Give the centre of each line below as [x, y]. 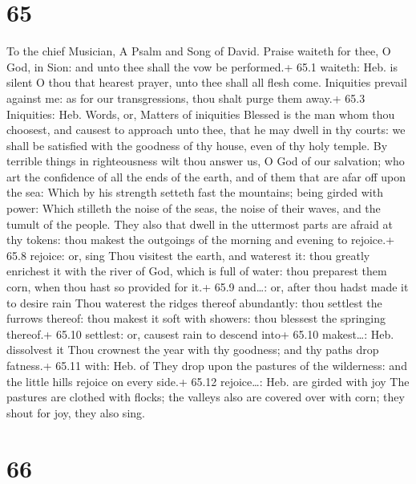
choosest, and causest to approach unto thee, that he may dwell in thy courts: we [206, 130]
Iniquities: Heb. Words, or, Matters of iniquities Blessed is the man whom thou [201, 114]
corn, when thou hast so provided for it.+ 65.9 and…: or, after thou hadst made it [208, 287]
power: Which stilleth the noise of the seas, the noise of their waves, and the [194, 208]
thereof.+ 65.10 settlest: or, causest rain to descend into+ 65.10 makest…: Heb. [200, 334]
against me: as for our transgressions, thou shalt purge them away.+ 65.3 [186, 98]
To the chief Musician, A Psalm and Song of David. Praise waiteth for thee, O [199, 51]
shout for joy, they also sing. [76, 412]
